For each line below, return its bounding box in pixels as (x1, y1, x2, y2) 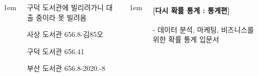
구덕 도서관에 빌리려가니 (26, 2, 104, 12)
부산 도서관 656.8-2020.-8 (26, 63, 105, 73)
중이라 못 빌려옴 (36, 12, 87, 22)
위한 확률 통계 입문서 (153, 34, 219, 45)
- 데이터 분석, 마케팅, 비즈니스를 (153, 24, 254, 34)
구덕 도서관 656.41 (26, 46, 84, 56)
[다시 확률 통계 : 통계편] (153, 5, 230, 15)
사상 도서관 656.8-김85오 (26, 29, 103, 40)
